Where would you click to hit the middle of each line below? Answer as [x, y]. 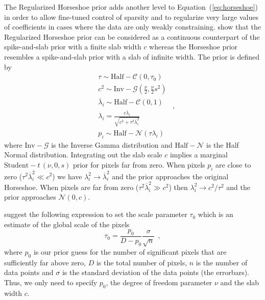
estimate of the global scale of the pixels [67, 224]
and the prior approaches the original [170, 176]
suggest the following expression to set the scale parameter [96, 214]
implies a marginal [199, 155]
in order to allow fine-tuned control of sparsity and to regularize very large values [131, 17]
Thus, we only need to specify [51, 282]
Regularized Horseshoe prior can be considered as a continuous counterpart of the [132, 36]
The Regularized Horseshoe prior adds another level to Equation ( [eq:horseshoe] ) [131, 7]
